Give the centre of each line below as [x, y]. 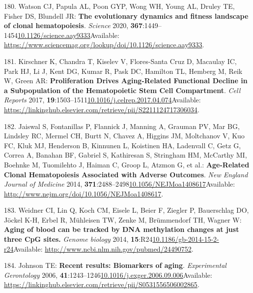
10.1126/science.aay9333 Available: [69, 35]
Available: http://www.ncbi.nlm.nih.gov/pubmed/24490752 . [103, 248]
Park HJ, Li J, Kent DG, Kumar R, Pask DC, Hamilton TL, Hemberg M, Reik [123, 71]
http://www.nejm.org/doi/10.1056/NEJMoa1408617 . [84, 193]
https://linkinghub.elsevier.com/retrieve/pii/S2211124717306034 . [102, 109]
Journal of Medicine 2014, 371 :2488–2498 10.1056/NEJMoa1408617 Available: [120, 184]
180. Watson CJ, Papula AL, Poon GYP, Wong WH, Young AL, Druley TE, [119, 6]
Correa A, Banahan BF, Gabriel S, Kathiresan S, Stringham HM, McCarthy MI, [126, 155]
